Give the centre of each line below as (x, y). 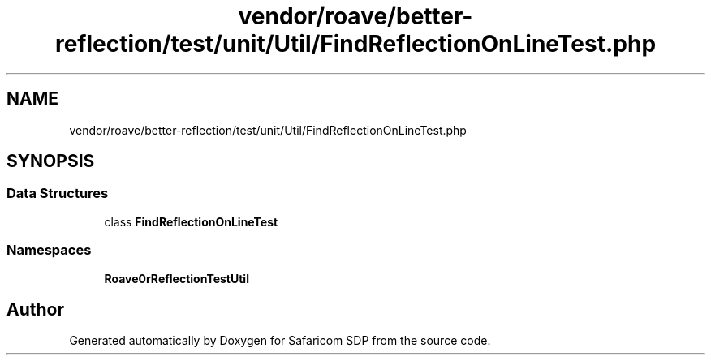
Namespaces (49, 250)
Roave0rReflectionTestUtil (177, 278)
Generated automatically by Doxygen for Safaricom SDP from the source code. (280, 341)
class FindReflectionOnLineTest (191, 221)
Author (35, 309)
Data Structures (58, 193)
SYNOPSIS (51, 161)
